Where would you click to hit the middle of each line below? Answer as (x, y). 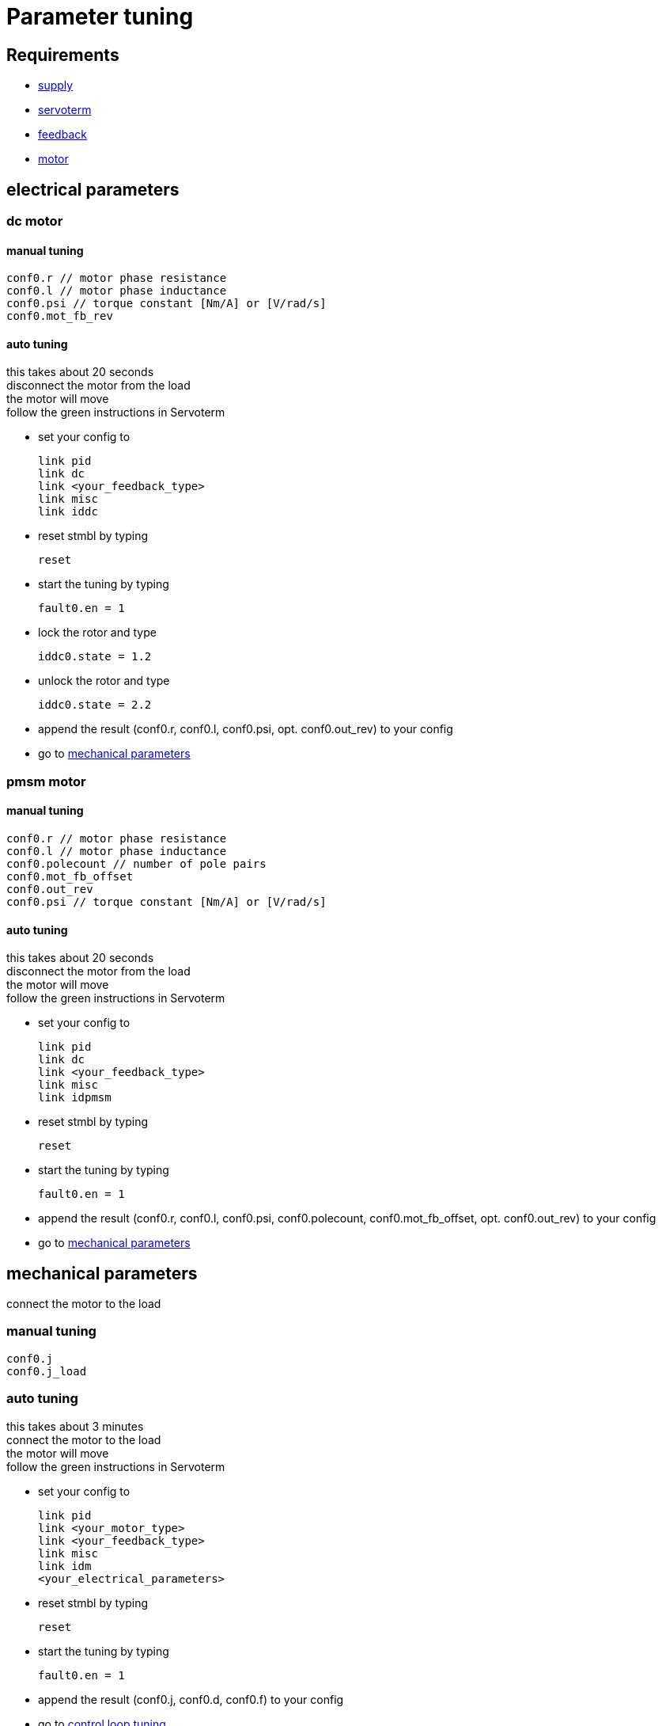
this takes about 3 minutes (75, 1426)
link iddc (68, 512)
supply (56, 86)
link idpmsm (75, 1098)
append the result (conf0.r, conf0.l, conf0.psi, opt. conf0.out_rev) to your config (246, 729)
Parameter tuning (100, 17)
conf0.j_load (47, 1371)
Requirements (63, 55)
